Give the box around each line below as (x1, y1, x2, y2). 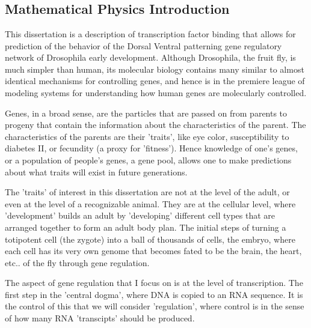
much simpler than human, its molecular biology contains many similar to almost (5, 62, 304, 75)
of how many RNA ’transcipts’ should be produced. (5, 312, 195, 324)
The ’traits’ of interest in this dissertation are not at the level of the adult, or (5, 186, 290, 198)
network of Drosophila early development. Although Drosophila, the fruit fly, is (5, 51, 296, 64)
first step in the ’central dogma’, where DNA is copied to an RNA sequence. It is (5, 288, 303, 300)
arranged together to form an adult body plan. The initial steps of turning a (5, 220, 286, 233)
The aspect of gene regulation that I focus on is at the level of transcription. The (5, 276, 303, 289)
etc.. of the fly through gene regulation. (5, 256, 150, 269)
